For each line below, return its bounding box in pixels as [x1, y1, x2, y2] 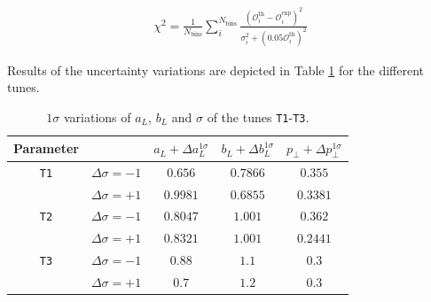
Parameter [13, 139, 79, 158]
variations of [63, 107, 131, 126]
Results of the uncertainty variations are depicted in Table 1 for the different [7, 60, 425, 79]
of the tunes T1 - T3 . [207, 107, 310, 126]
